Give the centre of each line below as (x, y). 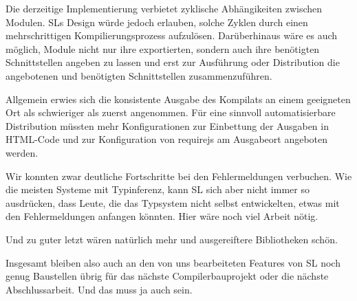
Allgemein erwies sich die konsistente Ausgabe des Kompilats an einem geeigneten (178, 99)
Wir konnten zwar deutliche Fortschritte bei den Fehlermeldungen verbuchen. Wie (179, 176)
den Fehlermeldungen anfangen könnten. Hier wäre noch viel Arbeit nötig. (162, 216)
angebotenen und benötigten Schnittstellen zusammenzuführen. (139, 75)
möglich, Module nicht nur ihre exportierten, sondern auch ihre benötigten (163, 48)
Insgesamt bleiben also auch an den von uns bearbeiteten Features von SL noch (173, 262)
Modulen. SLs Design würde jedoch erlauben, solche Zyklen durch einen (157, 22)
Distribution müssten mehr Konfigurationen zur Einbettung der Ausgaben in (167, 125)
